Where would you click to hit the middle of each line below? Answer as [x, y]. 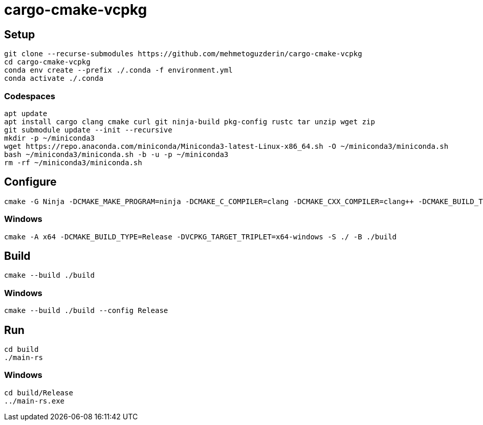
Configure [30, 182]
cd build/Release [39, 393]
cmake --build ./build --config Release [86, 311]
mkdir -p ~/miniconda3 [50, 138]
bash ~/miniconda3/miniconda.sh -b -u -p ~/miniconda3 [116, 154]
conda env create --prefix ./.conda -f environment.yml [118, 70]
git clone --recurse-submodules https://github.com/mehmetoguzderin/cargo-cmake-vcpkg [183, 54]
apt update [26, 113]
